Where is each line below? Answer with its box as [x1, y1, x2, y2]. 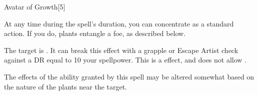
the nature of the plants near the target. [4, 81, 127, 91]
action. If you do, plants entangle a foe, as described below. [4, 28, 186, 38]
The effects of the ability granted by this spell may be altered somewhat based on [4, 71, 254, 81]
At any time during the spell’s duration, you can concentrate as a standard [4, 18, 234, 28]
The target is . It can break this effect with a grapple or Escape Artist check [4, 44, 238, 55]
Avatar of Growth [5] [4, 1, 65, 11]
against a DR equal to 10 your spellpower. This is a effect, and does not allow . [4, 54, 246, 65]
